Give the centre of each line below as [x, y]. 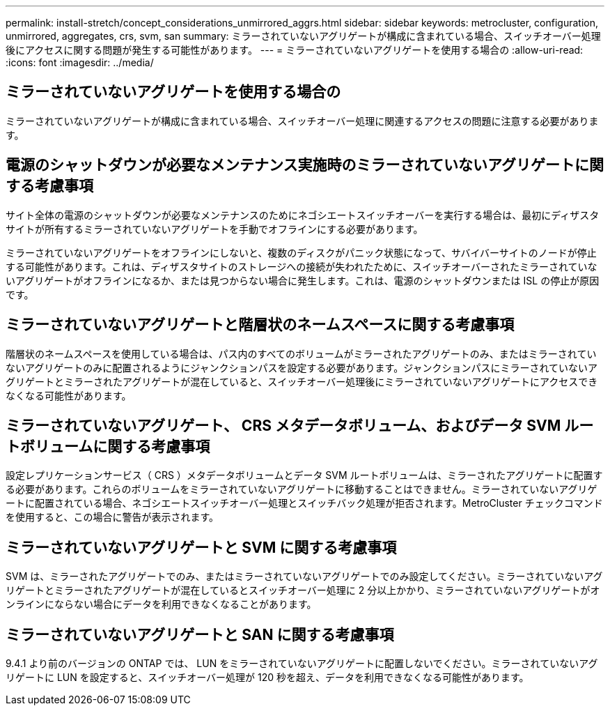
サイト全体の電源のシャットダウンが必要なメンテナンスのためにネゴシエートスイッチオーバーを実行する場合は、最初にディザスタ [303, 215]
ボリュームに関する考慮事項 [115, 446]
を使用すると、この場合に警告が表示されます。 [112, 517]
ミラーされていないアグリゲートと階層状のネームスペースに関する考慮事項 [260, 325]
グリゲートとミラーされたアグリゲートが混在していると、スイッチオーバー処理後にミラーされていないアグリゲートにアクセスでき [302, 381]
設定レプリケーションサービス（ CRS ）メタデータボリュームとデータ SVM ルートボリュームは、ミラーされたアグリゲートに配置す [304, 475]
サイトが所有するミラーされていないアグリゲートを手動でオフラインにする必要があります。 [214, 229]
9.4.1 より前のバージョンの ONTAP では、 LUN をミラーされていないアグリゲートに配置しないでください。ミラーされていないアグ [302, 664]
